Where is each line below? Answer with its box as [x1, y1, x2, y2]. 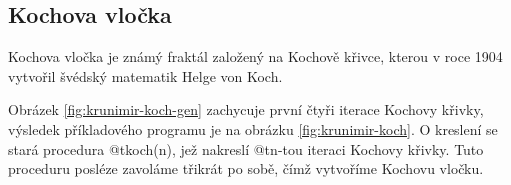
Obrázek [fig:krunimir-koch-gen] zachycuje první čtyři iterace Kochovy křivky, [8, 99, 484, 120]
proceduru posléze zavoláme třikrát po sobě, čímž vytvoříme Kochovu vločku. [8, 158, 484, 179]
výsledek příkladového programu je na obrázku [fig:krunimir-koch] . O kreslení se [8, 118, 498, 139]
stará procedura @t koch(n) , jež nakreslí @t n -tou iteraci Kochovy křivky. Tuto [8, 138, 484, 159]
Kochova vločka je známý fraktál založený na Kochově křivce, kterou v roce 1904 [8, 46, 503, 67]
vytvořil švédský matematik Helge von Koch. [8, 65, 283, 86]
